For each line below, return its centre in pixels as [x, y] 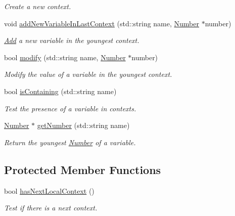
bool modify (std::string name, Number [65, 57]
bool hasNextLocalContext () [49, 190]
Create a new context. [38, 6]
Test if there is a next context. [51, 208]
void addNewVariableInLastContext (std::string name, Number [102, 23]
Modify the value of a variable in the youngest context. [88, 74]
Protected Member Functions [83, 169]
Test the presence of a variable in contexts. [70, 108]
